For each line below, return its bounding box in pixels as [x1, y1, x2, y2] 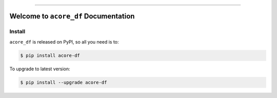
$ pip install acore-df [20, 52, 81, 58]
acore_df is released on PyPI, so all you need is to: [9, 38, 119, 45]
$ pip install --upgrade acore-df [20, 80, 107, 85]
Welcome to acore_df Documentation [9, 12, 135, 21]
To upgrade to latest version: [9, 66, 70, 72]
